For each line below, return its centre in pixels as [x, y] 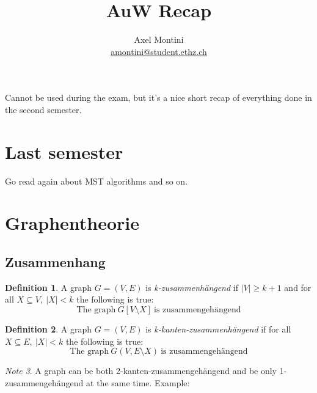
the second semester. [43, 109]
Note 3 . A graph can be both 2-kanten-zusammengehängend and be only [141, 371]
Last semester [64, 151]
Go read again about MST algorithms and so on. [97, 181]
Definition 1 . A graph [48, 287]
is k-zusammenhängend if [192, 287]
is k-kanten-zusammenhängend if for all [218, 329]
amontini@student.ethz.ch [159, 51]
